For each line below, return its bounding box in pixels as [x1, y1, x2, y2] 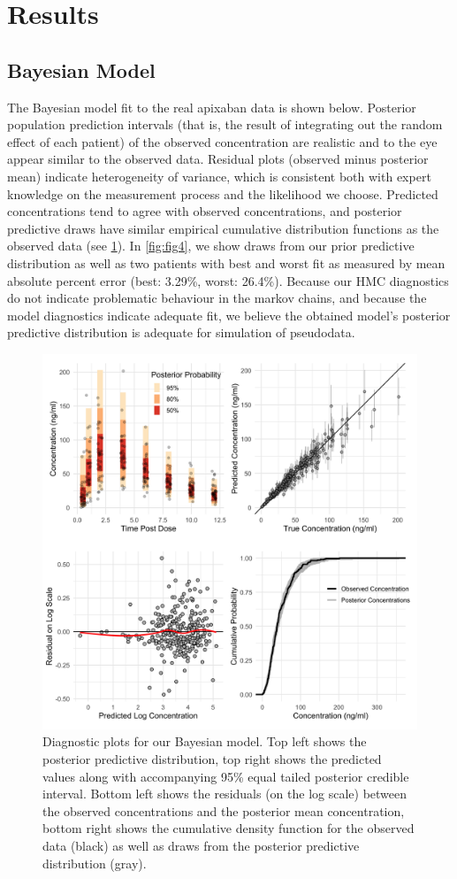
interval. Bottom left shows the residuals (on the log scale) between [42, 784, 407, 803]
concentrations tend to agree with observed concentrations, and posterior [7, 202, 402, 220]
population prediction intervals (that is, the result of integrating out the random [7, 115, 443, 134]
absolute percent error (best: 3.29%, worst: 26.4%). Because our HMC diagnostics [7, 271, 449, 289]
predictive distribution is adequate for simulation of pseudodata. [7, 323, 355, 342]
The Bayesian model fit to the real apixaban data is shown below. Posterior [7, 97, 416, 116]
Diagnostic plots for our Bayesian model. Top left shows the [42, 732, 367, 751]
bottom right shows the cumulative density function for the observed [42, 819, 415, 837]
